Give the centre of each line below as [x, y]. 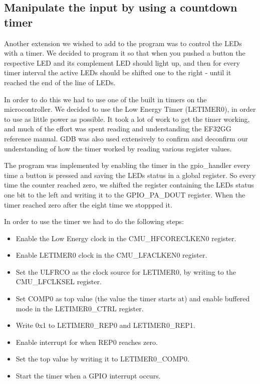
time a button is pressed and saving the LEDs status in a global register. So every [130, 175]
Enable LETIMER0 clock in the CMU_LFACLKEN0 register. [111, 255]
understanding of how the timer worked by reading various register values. [118, 148]
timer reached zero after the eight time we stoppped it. [88, 204]
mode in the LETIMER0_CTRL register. [80, 308]
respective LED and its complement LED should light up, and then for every [122, 62]
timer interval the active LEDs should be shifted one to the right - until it [118, 72]
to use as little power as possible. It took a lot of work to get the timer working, [127, 119]
